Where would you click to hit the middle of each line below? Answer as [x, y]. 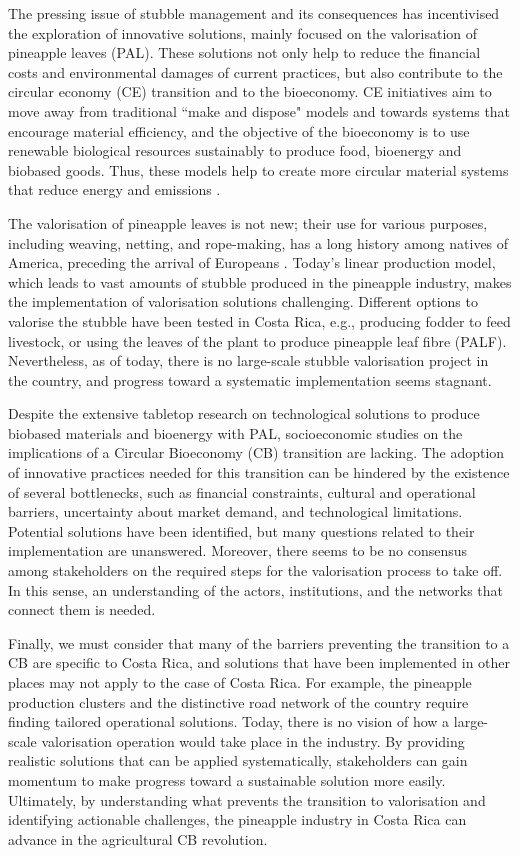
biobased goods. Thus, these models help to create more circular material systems [258, 169]
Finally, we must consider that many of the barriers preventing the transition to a [259, 642]
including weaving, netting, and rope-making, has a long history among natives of [258, 242]
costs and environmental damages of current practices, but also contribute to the [255, 71]
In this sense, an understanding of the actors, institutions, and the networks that [256, 589]
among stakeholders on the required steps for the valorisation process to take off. [255, 570]
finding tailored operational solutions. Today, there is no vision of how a [229, 721]
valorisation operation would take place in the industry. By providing [253, 740]
